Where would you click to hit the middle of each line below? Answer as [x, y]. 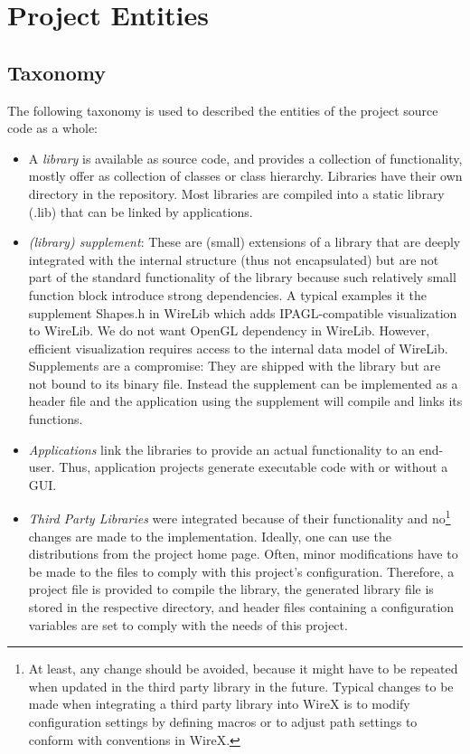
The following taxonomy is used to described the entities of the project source [223, 110]
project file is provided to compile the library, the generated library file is [231, 589]
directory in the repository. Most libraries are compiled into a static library [236, 193]
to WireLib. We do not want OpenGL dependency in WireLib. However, [229, 330]
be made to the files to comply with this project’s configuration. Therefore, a [241, 571]
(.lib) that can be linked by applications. [141, 211]
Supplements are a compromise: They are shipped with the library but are [235, 366]
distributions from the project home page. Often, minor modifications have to [243, 554]
